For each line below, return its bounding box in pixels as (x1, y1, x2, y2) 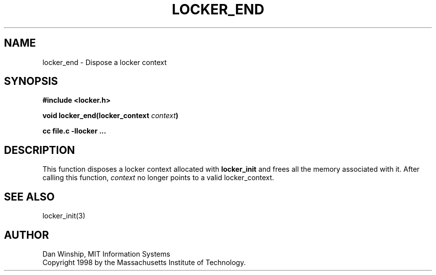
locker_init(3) (42, 211, 86, 220)
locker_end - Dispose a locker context (42, 58, 167, 67)
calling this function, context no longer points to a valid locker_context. (42, 173, 274, 182)
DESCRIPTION (4, 143, 75, 156)
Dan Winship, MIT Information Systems (42, 249, 170, 258)
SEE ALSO (4, 190, 55, 203)
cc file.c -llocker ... (42, 127, 107, 136)
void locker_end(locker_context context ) (42, 111, 179, 120)
